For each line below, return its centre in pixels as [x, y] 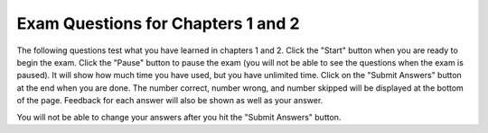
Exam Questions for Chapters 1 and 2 [158, 23]
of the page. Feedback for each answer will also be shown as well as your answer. [170, 101]
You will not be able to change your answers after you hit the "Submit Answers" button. [179, 117]
